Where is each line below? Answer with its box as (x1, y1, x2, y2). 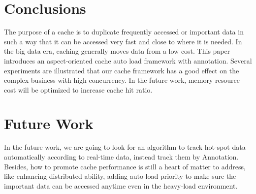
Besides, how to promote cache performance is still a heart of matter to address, (4, 161, 246, 171)
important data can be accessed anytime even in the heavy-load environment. (4, 180, 238, 191)
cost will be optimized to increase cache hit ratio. (4, 84, 153, 95)
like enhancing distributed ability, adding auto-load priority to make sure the (4, 171, 236, 181)
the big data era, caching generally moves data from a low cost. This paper (4, 46, 230, 56)
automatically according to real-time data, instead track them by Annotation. (4, 152, 239, 162)
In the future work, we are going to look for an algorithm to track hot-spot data (4, 142, 246, 152)
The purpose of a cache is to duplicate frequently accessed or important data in (4, 27, 244, 37)
